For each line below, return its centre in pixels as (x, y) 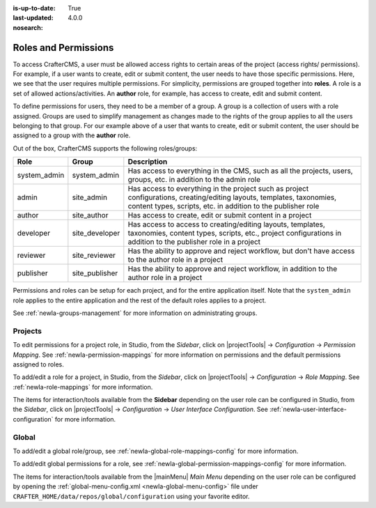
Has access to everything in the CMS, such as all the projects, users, (240, 171)
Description (148, 162)
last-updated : (33, 18)
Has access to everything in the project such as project (218, 189)
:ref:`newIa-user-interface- (308, 409)
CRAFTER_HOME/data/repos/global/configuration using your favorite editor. (131, 496)
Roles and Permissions (63, 48)
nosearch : (28, 27)
